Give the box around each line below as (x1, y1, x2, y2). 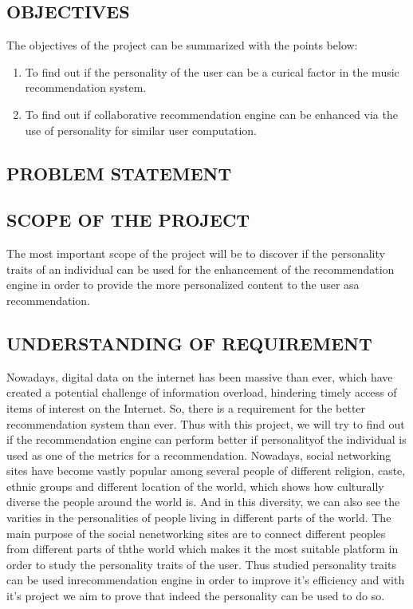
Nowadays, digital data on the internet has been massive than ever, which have (6, 368, 393, 385)
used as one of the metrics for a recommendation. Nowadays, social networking (6, 446, 391, 463)
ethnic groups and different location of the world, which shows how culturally (6, 477, 384, 494)
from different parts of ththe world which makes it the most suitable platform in (6, 540, 399, 557)
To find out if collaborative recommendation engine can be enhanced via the (25, 105, 398, 122)
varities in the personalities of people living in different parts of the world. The (6, 509, 391, 526)
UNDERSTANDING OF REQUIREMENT (6, 330, 372, 355)
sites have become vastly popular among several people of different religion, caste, (6, 462, 406, 479)
